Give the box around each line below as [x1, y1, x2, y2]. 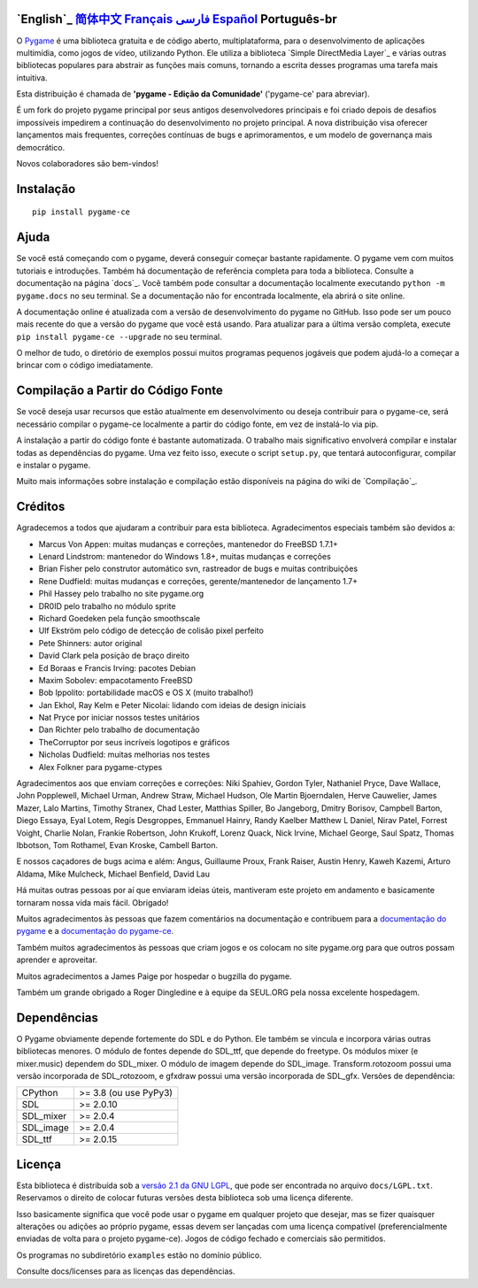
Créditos [16, 499, 66, 514]
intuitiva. [16, 72, 48, 83]
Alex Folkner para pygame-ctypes [38, 761, 163, 772]
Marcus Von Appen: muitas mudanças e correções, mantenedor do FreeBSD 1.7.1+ [38, 538, 338, 549]
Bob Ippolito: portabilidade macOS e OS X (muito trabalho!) [38, 687, 254, 698]
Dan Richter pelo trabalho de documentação [38, 724, 200, 735]
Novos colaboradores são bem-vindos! [16, 158, 159, 169]
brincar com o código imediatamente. [16, 359, 154, 371]
